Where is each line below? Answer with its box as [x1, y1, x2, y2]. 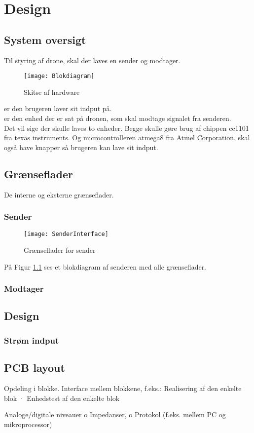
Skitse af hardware [24, 86, 80, 97]
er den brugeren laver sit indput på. [4, 103, 112, 114]
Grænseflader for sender [24, 245, 96, 255]
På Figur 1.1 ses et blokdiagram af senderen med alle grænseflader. [4, 261, 207, 272]
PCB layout [4, 360, 65, 375]
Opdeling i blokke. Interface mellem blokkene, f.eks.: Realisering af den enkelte [4, 383, 242, 393]
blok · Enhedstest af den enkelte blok [4, 393, 120, 403]
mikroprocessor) [4, 419, 52, 429]
